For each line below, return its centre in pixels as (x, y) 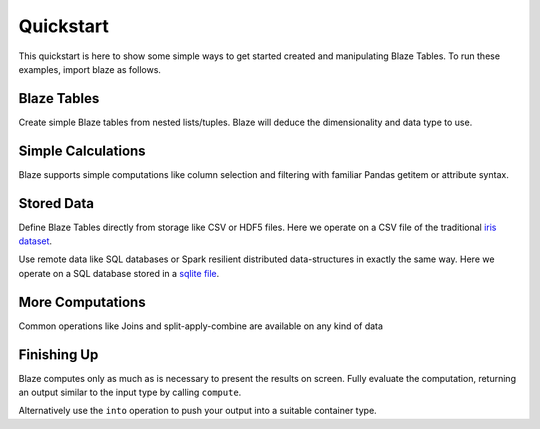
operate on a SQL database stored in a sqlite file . (119, 273)
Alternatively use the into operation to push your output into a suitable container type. (197, 411)
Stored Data (56, 203)
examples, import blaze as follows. (90, 69)
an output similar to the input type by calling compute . (130, 392)
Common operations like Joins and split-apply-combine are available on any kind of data (201, 326)
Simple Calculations (82, 150)
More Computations (82, 301)
